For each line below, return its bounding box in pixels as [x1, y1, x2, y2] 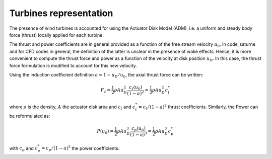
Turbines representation [9, 8, 113, 19]
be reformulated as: [9, 113, 50, 119]
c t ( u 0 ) [128, 85, 143, 91]
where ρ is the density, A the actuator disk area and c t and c [9, 104, 135, 111]
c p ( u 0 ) [131, 126, 146, 133]
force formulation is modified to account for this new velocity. [9, 62, 137, 68]
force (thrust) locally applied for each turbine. [9, 32, 104, 38]
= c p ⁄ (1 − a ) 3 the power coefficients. [41, 144, 120, 152]
